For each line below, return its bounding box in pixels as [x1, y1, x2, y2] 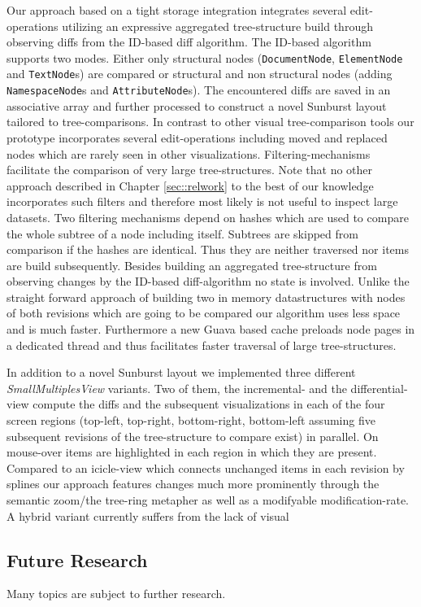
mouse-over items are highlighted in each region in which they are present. [7, 443, 377, 461]
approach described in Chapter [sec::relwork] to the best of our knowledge [7, 177, 374, 194]
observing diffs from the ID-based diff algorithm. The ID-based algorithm [7, 33, 371, 50]
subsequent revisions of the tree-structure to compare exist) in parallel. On [7, 427, 379, 444]
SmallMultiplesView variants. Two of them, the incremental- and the [7, 379, 347, 396]
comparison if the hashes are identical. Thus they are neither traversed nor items [7, 241, 409, 258]
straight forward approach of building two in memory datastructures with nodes [7, 288, 406, 305]
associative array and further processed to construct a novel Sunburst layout [7, 97, 387, 114]
